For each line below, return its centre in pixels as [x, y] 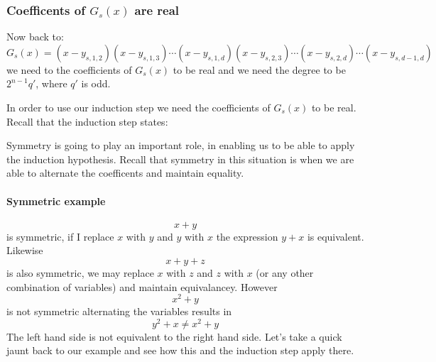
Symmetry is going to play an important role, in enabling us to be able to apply [181, 145]
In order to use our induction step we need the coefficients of [138, 107]
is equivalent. [336, 236]
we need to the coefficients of [69, 69]
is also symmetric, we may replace [80, 272]
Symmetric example [56, 201]
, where [51, 83]
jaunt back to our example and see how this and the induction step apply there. [180, 350]
